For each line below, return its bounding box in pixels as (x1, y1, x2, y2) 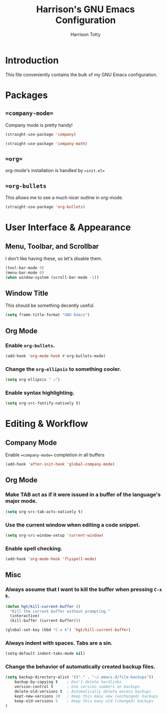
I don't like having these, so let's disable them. (5, 255, 103, 262)
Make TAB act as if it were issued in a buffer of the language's (5, 491, 161, 498)
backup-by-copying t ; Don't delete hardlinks (14, 679, 122, 685)
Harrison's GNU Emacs (36, 4, 135, 15)
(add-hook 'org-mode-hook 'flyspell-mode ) (5, 557, 97, 562)
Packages (5, 89, 48, 101)
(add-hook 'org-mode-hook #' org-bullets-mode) (5, 353, 106, 359)
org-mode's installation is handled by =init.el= (5, 168, 105, 174)
